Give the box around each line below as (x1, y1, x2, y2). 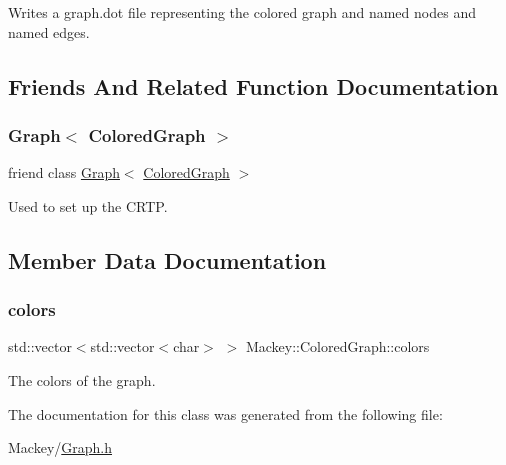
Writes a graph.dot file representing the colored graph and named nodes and (8, 2, 476, 22)
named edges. (8, 21, 90, 42)
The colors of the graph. (8, 369, 156, 390)
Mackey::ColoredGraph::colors (245, 336, 430, 357)
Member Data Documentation (8, 244, 327, 275)
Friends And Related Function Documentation (8, 70, 499, 101)
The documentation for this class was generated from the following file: (8, 403, 443, 424)
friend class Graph (8, 162, 120, 183)
